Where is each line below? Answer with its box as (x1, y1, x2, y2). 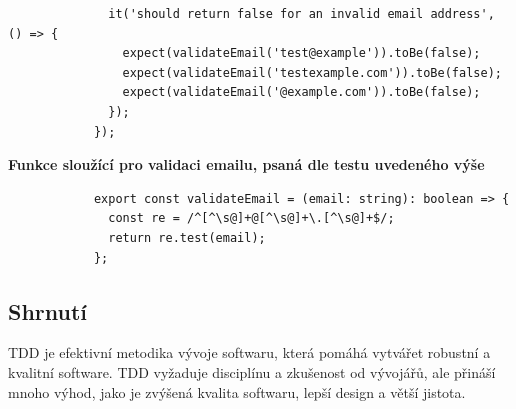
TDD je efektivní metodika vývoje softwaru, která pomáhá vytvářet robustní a (8, 342, 491, 363)
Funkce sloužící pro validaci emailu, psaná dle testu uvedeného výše (8, 154, 485, 175)
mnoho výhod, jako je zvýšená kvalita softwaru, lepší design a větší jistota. (8, 381, 466, 402)
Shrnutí (8, 295, 88, 326)
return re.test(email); (108, 230, 266, 245)
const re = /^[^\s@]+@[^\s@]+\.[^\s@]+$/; (108, 211, 395, 226)
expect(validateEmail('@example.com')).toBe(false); (122, 85, 481, 100)
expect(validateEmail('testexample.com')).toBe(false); (122, 65, 502, 80)
